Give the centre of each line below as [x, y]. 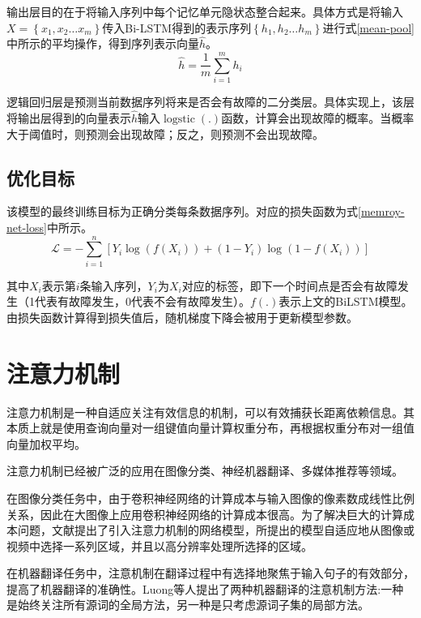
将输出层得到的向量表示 [69, 117]
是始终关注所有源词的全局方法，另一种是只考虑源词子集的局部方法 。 [188, 605]
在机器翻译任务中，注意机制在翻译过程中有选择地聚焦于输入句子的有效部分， [210, 573]
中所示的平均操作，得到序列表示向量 [103, 43]
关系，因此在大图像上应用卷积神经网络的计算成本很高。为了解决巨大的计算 [205, 514]
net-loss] [27, 227]
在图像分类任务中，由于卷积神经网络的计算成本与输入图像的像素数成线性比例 [210, 498]
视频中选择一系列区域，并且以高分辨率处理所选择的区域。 [159, 545]
